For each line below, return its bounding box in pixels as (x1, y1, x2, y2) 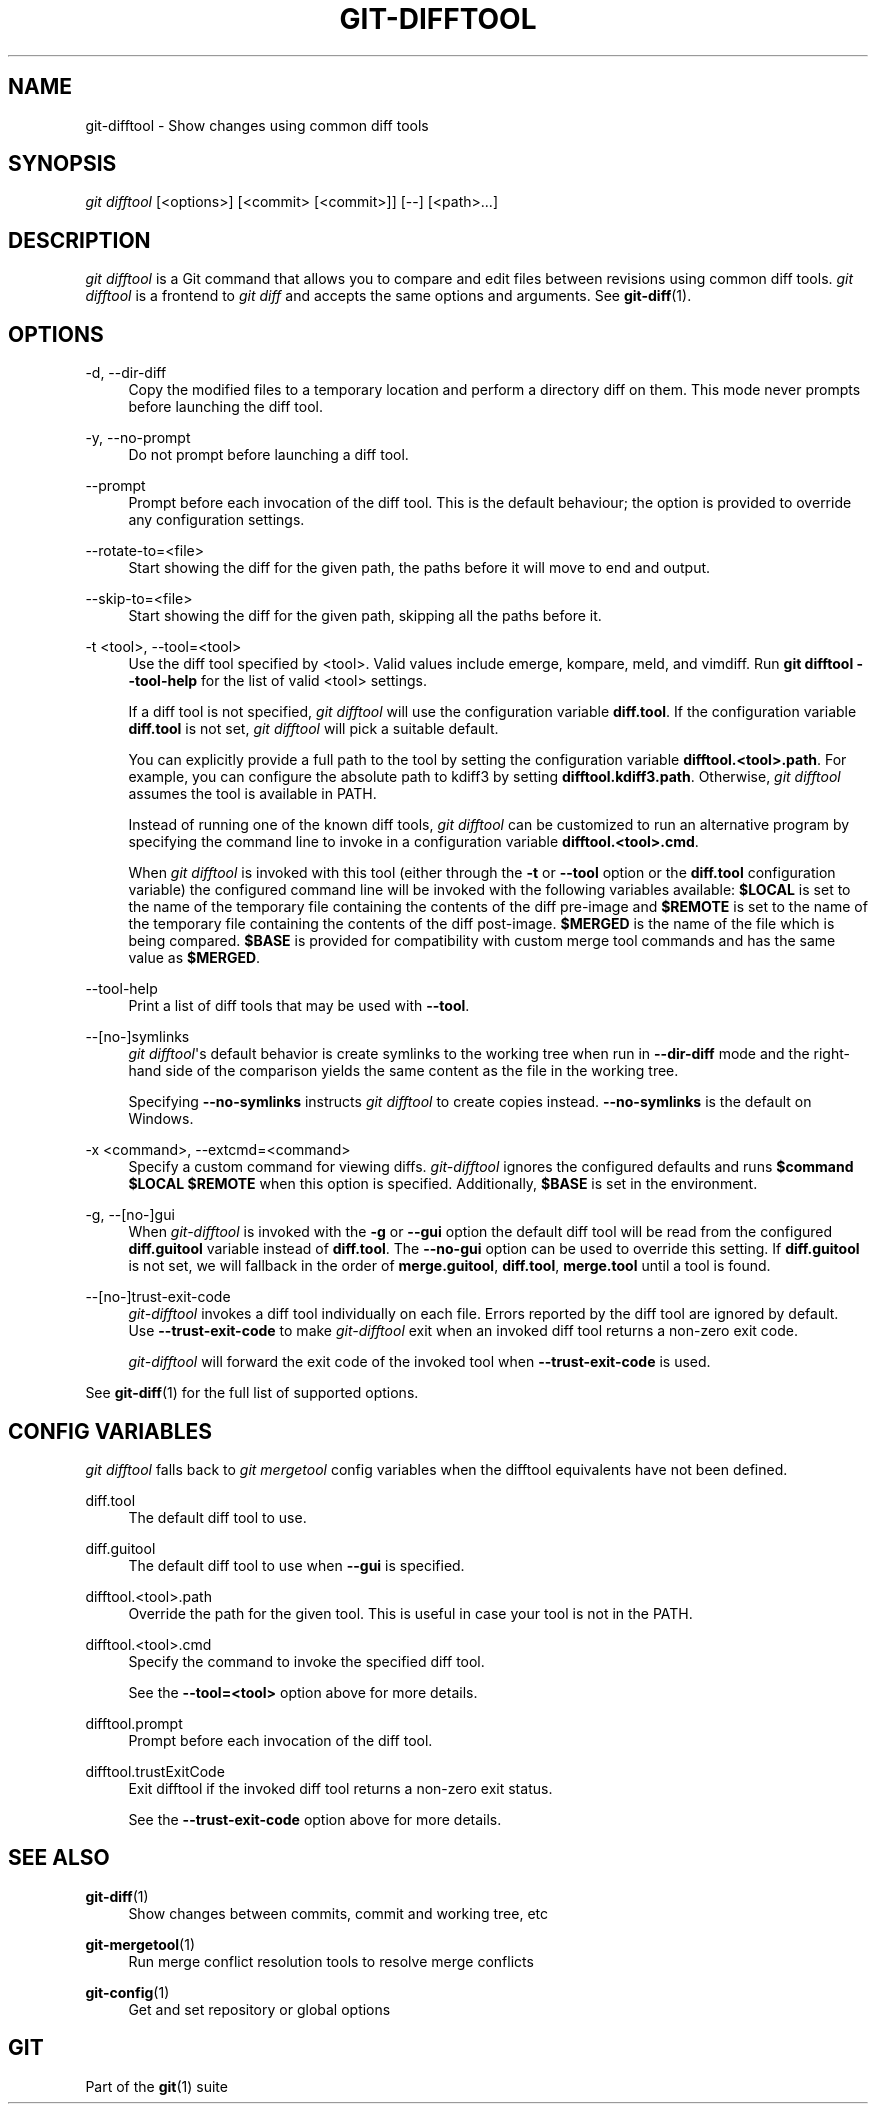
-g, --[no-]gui (85, 1206, 175, 1224)
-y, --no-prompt (85, 429, 191, 447)
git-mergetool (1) (85, 1935, 196, 1953)
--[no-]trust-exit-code (85, 1288, 231, 1306)
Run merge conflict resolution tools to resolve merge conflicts (128, 1952, 534, 1970)
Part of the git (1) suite (85, 2077, 228, 2095)
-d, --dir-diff (85, 364, 167, 382)
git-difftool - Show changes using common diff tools (85, 116, 429, 134)
